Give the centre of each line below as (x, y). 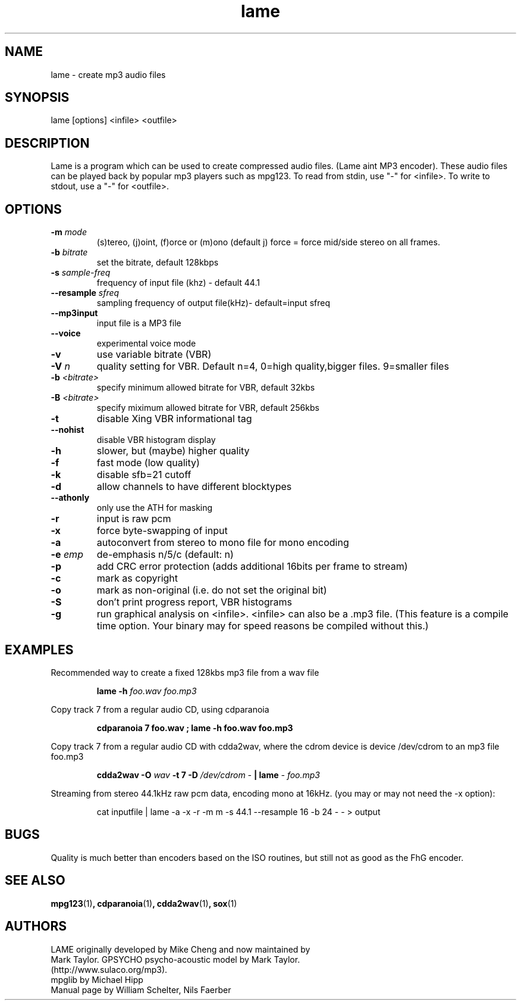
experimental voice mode (146, 344)
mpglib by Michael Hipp (97, 979)
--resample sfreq (85, 293)
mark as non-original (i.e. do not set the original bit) (212, 590)
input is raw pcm (134, 519)
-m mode (69, 232)
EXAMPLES (39, 650)
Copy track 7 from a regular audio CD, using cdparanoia (160, 709)
